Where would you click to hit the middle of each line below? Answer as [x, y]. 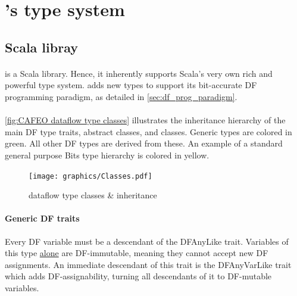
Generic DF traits [42, 218]
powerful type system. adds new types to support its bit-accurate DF [131, 85]
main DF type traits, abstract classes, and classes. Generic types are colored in [148, 131]
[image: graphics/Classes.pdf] [90, 176]
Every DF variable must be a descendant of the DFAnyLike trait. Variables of [147, 241]
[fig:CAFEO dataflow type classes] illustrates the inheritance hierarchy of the [145, 120]
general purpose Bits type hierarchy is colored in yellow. [107, 155]
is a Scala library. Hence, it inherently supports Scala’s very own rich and [139, 73]
